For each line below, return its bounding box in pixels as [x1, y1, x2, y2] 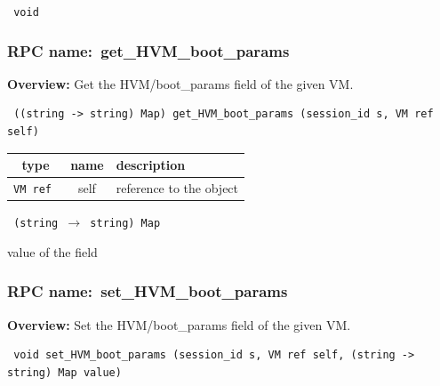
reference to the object [116, 179, 239, 197]
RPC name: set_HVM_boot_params [7, 280, 288, 302]
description [116, 156, 186, 174]
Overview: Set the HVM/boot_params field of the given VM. [7, 315, 351, 334]
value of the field [7, 242, 98, 261]
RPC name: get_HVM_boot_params [7, 39, 290, 61]
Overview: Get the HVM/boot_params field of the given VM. [7, 74, 354, 92]
